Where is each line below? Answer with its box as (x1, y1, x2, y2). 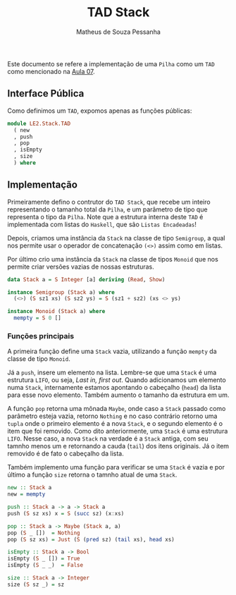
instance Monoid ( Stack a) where (7, 308, 106, 315)
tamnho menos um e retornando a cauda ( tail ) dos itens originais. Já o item (7, 442, 230, 450)
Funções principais (7, 331, 75, 341)
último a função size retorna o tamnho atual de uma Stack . (7, 470, 178, 479)
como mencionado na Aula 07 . (7, 67, 95, 75)
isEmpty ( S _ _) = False (7, 562, 83, 569)
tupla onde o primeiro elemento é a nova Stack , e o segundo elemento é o (7, 419, 223, 428)
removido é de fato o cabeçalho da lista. (7, 449, 125, 458)
